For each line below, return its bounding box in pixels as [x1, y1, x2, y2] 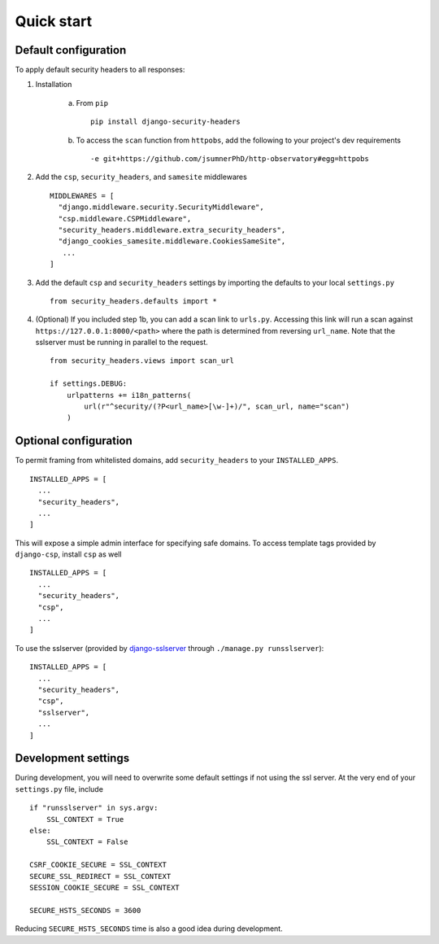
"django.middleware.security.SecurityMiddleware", [58, 203, 264, 212]
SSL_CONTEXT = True [46, 815, 124, 824]
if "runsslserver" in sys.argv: [29, 803, 159, 813]
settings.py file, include [15, 784, 103, 793]
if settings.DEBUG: [50, 379, 128, 388]
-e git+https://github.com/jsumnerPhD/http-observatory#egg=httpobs [90, 155, 369, 164]
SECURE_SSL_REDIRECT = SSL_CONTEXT [29, 872, 172, 881]
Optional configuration [15, 434, 133, 448]
